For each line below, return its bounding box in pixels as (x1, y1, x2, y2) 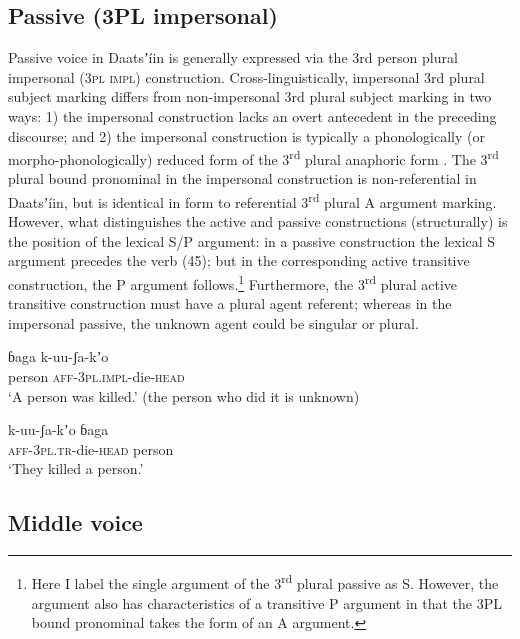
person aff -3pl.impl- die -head (8, 366, 185, 387)
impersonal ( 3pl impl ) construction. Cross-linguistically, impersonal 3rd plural (8, 66, 485, 87)
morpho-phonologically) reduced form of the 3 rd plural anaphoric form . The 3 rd (8, 146, 499, 169)
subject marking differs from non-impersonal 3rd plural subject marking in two (8, 86, 492, 107)
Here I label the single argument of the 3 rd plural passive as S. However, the (31, 570, 499, 593)
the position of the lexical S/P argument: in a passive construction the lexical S (8, 230, 496, 251)
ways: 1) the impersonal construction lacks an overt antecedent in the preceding (8, 105, 497, 126)
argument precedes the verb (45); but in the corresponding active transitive (8, 250, 470, 271)
